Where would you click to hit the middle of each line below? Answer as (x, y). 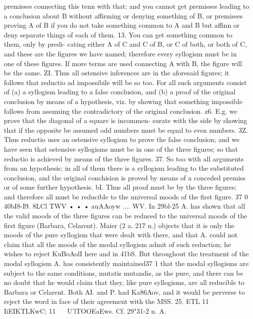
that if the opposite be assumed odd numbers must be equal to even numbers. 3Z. (126, 130)
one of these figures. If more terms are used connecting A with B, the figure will (123, 63)
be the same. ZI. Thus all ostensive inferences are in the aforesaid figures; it (117, 73)
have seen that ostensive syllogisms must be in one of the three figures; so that (121, 149)
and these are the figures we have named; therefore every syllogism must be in (120, 53)
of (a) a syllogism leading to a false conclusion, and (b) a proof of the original (120, 92)
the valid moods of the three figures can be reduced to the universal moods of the (126, 216)
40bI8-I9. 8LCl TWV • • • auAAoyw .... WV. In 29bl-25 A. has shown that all (125, 206)
